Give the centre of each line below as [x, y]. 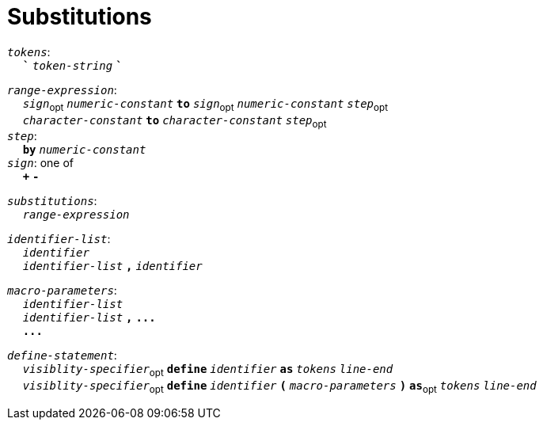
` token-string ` [72, 65]
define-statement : [62, 356]
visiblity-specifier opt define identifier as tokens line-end [208, 371]
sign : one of [41, 163]
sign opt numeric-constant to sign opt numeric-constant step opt [205, 105]
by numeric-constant [84, 150]
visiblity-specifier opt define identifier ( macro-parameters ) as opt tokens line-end [279, 387]
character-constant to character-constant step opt [175, 122]
